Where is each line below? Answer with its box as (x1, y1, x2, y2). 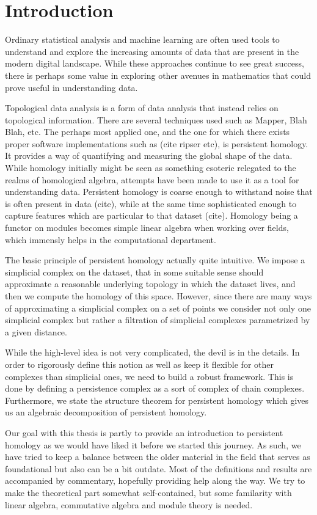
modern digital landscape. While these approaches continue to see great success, (5, 57, 304, 70)
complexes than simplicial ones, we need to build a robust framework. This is (5, 370, 294, 382)
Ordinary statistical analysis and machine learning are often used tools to (5, 33, 280, 46)
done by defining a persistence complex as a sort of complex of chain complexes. (5, 382, 305, 395)
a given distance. (5, 325, 67, 338)
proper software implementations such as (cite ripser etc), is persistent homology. (5, 137, 308, 150)
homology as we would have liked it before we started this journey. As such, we (5, 438, 301, 451)
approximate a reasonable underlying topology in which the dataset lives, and (5, 277, 296, 290)
